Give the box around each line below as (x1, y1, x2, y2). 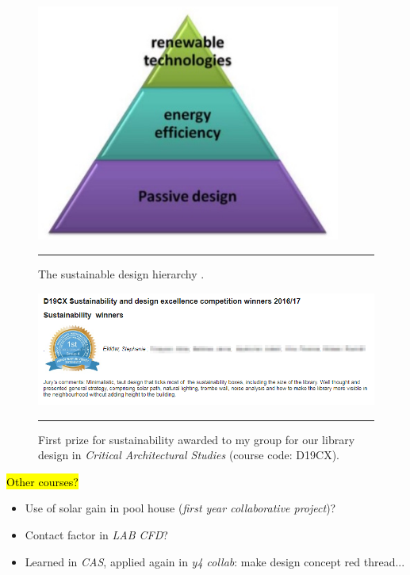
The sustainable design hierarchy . (38, 266, 205, 282)
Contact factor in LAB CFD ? (25, 526, 168, 542)
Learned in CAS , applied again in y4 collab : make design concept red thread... (25, 553, 405, 569)
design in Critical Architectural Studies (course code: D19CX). (38, 447, 340, 463)
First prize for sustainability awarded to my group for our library (38, 431, 355, 447)
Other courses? (6, 473, 79, 489)
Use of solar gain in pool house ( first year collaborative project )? (25, 500, 336, 516)
